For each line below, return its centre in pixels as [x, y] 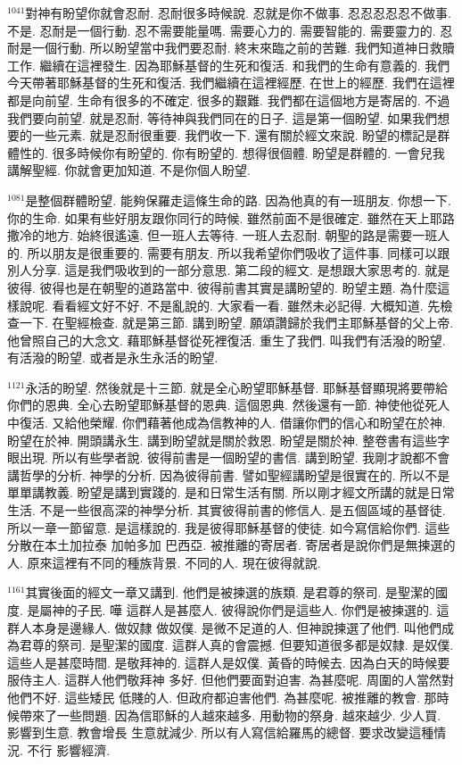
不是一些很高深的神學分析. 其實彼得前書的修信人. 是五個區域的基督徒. [243, 510]
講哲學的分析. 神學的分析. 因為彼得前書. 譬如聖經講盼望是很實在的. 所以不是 [229, 474]
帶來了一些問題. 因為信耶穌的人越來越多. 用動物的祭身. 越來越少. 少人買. [230, 715]
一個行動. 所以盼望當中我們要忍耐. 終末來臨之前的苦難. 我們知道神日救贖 [243, 48]
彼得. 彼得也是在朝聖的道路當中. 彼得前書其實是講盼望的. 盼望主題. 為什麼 [223, 287]
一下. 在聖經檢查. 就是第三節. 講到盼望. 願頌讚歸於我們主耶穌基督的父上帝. [236, 323]
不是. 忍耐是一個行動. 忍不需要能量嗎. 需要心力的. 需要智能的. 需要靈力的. [222, 30]
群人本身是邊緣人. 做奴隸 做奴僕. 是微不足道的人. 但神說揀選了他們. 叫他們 [224, 627]
